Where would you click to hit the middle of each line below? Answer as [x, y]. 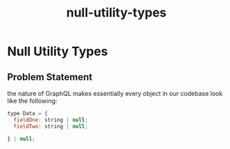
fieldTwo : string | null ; [51, 126]
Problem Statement [50, 77]
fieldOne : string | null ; [51, 120]
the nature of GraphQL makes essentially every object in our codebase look [115, 93]
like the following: [32, 101]
